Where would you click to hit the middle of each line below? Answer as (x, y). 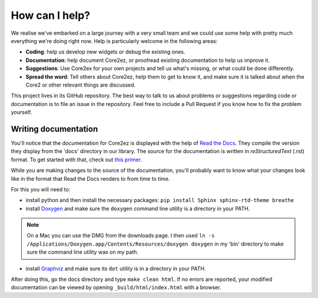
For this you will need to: (41, 189)
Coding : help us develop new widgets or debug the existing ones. (105, 52)
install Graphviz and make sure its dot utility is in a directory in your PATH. (116, 269)
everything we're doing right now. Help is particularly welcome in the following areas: (114, 41)
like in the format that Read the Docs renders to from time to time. (90, 178)
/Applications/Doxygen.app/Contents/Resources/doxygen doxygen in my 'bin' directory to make (155, 244)
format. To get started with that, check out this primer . (77, 160)
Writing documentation (54, 129)
